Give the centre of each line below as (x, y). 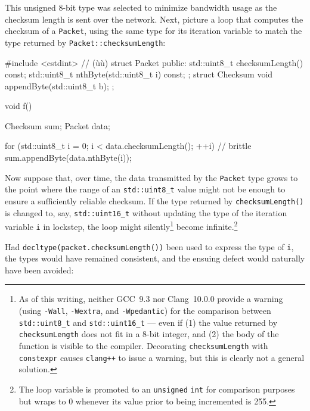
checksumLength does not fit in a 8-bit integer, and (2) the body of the (149, 334)
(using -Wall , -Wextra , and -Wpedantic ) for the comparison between (145, 311)
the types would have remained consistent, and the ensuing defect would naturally (155, 258)
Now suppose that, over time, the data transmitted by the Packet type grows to (151, 177)
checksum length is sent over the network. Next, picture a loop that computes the (154, 19)
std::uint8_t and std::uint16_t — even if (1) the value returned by (148, 322)
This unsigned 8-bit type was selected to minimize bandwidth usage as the (141, 7)
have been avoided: (39, 270)
